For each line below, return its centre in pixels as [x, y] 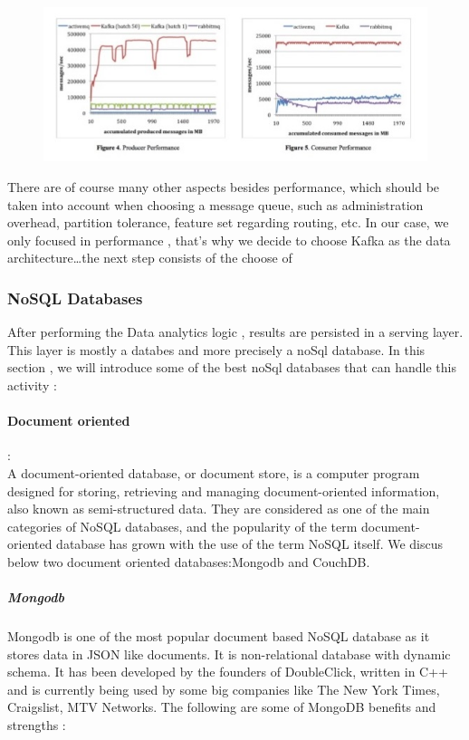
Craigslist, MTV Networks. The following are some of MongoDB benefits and [222, 707]
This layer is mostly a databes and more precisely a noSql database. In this [216, 349]
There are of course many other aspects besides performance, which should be [224, 186]
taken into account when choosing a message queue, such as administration [215, 204]
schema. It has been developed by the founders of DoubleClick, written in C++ [228, 672]
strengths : [37, 725]
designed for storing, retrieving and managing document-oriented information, [224, 490]
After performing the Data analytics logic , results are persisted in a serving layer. [235, 332]
